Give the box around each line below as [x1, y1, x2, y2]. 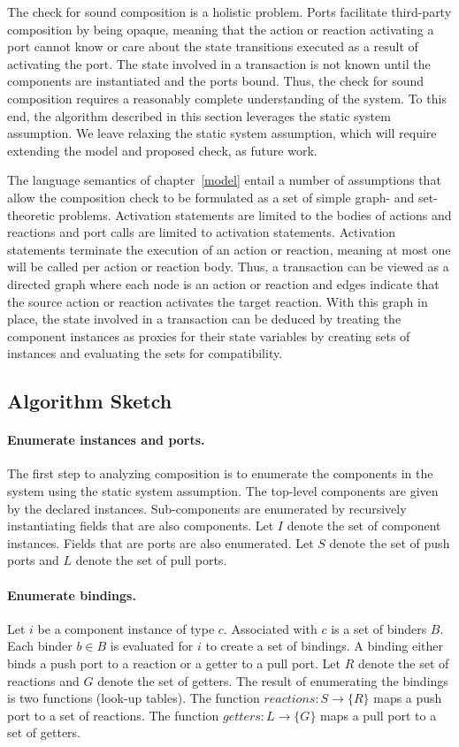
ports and [7, 551, 59, 569]
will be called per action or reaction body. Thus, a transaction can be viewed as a [7, 257, 449, 276]
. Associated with [223, 619, 317, 637]
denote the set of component [287, 516, 441, 535]
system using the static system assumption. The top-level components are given [7, 482, 439, 500]
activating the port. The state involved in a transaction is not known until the [7, 54, 431, 72]
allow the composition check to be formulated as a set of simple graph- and [7, 187, 415, 206]
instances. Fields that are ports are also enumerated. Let [7, 533, 314, 552]
